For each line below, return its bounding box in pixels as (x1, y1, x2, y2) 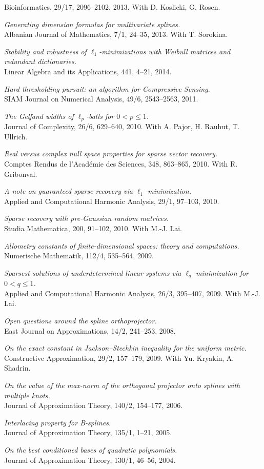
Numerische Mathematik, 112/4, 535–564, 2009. (4, 250, 154, 261)
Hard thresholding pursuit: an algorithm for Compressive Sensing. (4, 83, 210, 94)
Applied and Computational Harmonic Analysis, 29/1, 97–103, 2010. (4, 195, 219, 206)
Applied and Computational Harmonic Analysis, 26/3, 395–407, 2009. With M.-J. (4, 288, 260, 298)
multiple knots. (4, 390, 50, 400)
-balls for (86, 110, 114, 121)
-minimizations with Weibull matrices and (99, 46, 231, 56)
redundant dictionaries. (4, 56, 76, 67)
